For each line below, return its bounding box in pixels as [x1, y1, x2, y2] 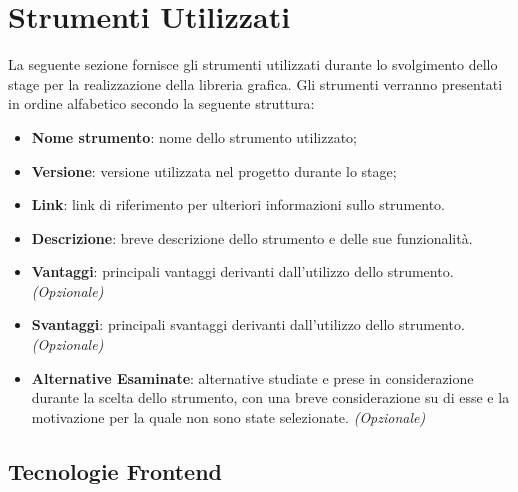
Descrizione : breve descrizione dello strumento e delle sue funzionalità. [31, 227, 473, 248]
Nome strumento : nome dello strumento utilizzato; [31, 126, 358, 147]
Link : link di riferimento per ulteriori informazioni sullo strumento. [31, 194, 446, 215]
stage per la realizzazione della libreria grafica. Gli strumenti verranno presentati [8, 73, 503, 94]
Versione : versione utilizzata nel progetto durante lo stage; [31, 160, 397, 181]
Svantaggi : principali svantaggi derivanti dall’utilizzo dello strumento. [31, 314, 465, 335]
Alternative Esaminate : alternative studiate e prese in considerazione [31, 367, 474, 388]
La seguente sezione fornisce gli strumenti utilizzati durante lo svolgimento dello [8, 54, 498, 75]
